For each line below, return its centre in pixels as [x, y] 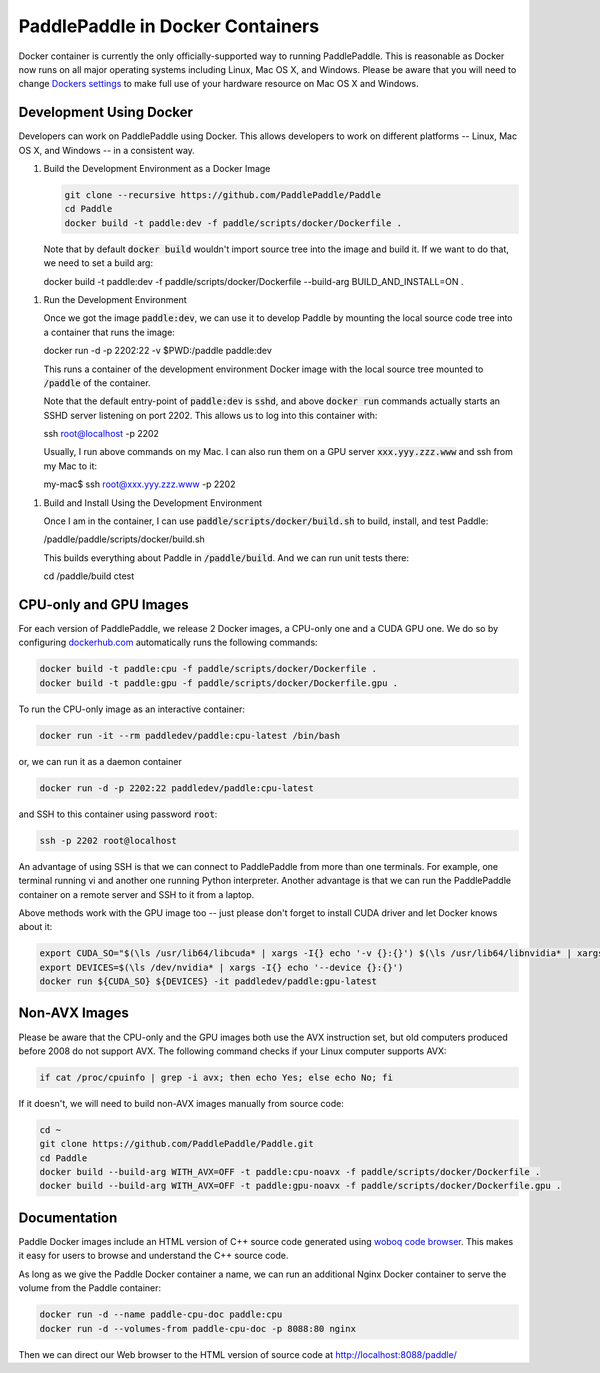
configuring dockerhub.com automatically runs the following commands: [168, 642]
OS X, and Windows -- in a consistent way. [106, 150]
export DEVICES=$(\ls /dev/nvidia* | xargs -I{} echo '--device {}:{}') [221, 967]
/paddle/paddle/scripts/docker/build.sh [124, 539]
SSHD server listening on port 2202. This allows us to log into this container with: [210, 415]
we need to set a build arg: [98, 263]
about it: [35, 927]
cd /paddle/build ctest [89, 576]
